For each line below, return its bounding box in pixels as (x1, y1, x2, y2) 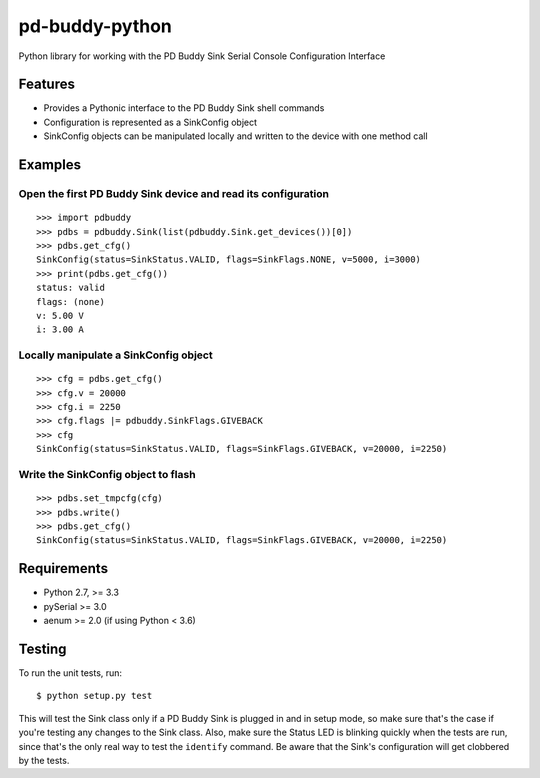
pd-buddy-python (18, 15, 172, 37)
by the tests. (18, 754, 70, 766)
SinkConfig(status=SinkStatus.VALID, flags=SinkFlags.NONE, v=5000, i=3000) (36, 254, 422, 265)
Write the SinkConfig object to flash (18, 468, 196, 481)
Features (18, 76, 75, 93)
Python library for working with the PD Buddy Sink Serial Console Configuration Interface (18, 50, 386, 62)
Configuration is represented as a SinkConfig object (43, 116, 258, 128)
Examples (18, 156, 82, 174)
